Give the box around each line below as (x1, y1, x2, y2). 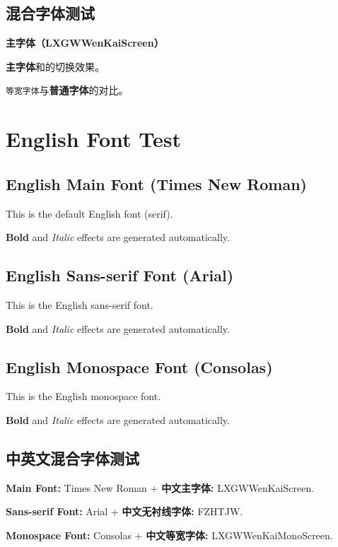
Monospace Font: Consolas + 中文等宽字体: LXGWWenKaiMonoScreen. (6, 527, 333, 542)
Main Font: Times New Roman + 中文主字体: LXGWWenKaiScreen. (6, 480, 315, 495)
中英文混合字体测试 (6, 447, 139, 469)
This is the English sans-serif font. (6, 298, 153, 312)
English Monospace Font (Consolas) (6, 355, 273, 377)
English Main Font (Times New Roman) (6, 172, 308, 194)
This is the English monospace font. (6, 389, 161, 404)
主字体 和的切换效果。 (6, 59, 105, 73)
